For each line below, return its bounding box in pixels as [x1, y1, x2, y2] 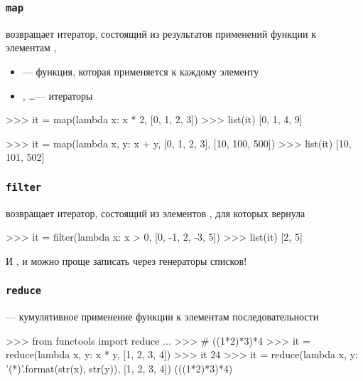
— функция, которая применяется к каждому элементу [22, 63, 259, 78]
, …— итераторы [22, 88, 93, 103]
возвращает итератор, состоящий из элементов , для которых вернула [6, 205, 305, 220]
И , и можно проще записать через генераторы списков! [6, 253, 247, 268]
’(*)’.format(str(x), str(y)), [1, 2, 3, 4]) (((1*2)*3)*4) [6, 361, 233, 376]
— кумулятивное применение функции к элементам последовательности [6, 309, 319, 324]
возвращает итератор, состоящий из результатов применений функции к [6, 26, 317, 41]
